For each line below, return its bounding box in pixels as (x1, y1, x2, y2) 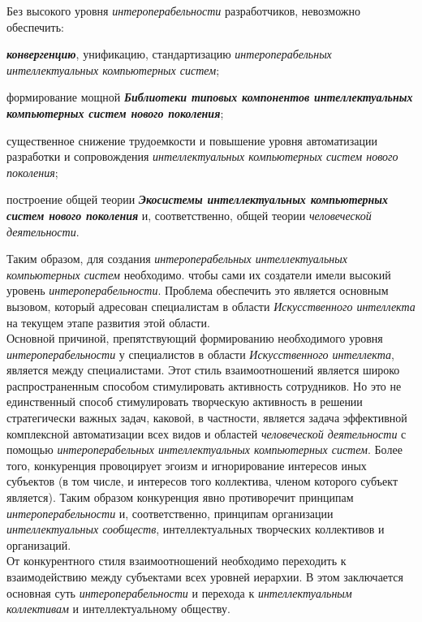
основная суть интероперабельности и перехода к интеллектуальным (6, 584, 352, 601)
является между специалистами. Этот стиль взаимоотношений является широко (6, 361, 400, 378)
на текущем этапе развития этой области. (6, 313, 210, 330)
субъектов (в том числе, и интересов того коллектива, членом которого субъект (6, 473, 398, 490)
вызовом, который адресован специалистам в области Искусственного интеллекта (6, 297, 416, 314)
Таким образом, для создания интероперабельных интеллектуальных (6, 250, 347, 267)
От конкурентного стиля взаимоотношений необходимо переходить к (6, 552, 347, 569)
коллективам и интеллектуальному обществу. (6, 600, 230, 617)
